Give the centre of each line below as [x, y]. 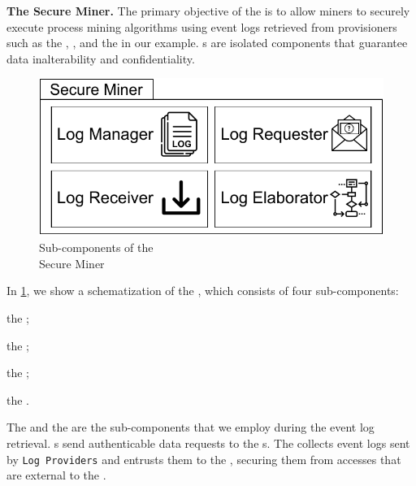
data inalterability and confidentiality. [101, 58]
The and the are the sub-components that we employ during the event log [191, 427]
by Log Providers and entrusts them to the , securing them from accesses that [204, 459]
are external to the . [56, 475]
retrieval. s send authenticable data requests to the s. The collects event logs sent [208, 443]
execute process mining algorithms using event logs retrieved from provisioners [202, 26]
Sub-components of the [96, 247]
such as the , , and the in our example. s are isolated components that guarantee [207, 43]
